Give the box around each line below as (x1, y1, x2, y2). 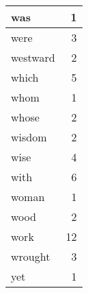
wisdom (11, 129, 47, 145)
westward (11, 49, 55, 65)
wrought (11, 248, 50, 264)
